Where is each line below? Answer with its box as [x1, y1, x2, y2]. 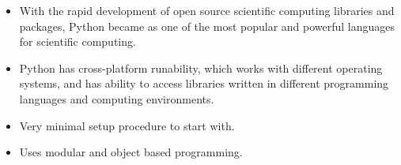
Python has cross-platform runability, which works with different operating [19, 59, 383, 76]
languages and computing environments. [19, 90, 214, 107]
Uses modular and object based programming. [19, 144, 243, 160]
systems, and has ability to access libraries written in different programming [19, 75, 389, 92]
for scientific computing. [19, 33, 136, 50]
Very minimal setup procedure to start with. [19, 117, 235, 133]
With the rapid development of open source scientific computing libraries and [19, 2, 395, 18]
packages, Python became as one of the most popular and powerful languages [19, 17, 395, 34]
